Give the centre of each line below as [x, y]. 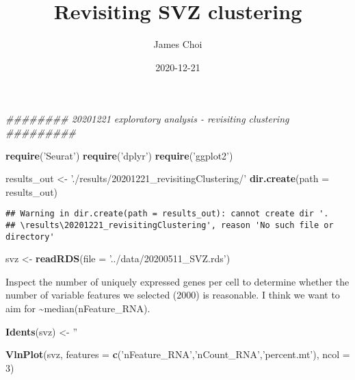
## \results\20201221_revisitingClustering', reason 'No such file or [170, 225]
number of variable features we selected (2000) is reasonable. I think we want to [173, 295]
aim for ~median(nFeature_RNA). [78, 308]
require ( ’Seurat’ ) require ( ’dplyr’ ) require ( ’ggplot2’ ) [119, 155]
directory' [30, 237]
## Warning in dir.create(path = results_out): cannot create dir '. [167, 214]
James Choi [178, 44]
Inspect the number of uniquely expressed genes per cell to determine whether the [177, 281]
